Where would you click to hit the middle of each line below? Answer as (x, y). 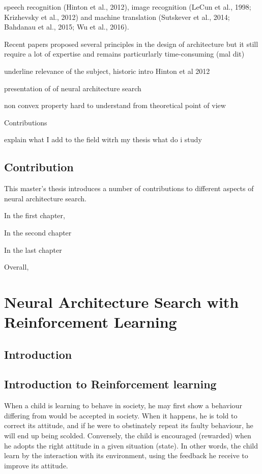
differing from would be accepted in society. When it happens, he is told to (121, 415)
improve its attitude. (36, 465)
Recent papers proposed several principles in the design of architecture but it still (131, 44)
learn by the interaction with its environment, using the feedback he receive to (126, 455)
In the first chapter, (35, 215)
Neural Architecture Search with (122, 301)
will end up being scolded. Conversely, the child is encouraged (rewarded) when (128, 436)
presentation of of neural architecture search (73, 88)
